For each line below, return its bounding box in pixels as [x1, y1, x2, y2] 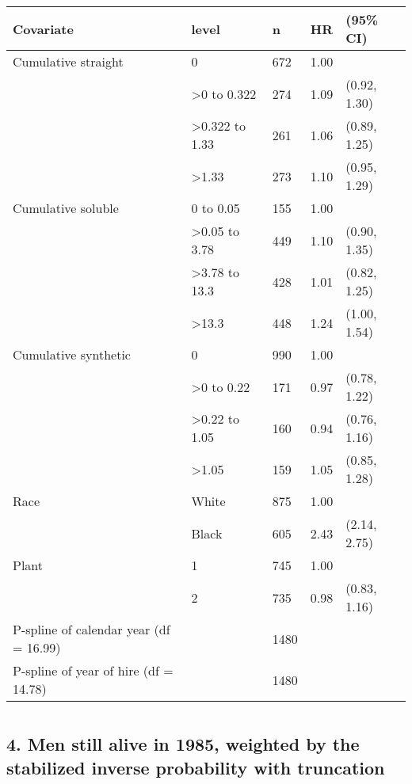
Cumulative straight [13, 52, 124, 70]
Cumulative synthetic [13, 345, 131, 363]
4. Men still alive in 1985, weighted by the [6, 732, 360, 756]
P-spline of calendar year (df [13, 620, 170, 638]
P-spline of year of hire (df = [13, 661, 174, 679]
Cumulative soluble [13, 199, 119, 217]
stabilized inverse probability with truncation [6, 755, 385, 779]
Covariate [13, 19, 74, 38]
